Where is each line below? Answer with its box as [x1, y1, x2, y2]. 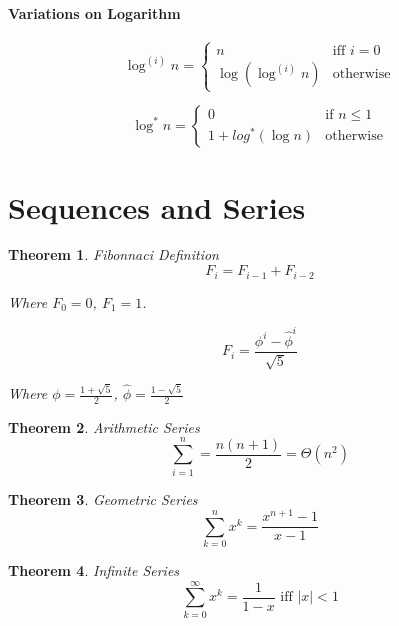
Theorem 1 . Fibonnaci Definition [8, 244, 219, 265]
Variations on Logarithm [8, 2, 181, 23]
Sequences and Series [8, 186, 306, 227]
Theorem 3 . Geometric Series [8, 488, 198, 509]
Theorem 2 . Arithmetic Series [8, 416, 200, 437]
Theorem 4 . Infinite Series [8, 560, 180, 581]
